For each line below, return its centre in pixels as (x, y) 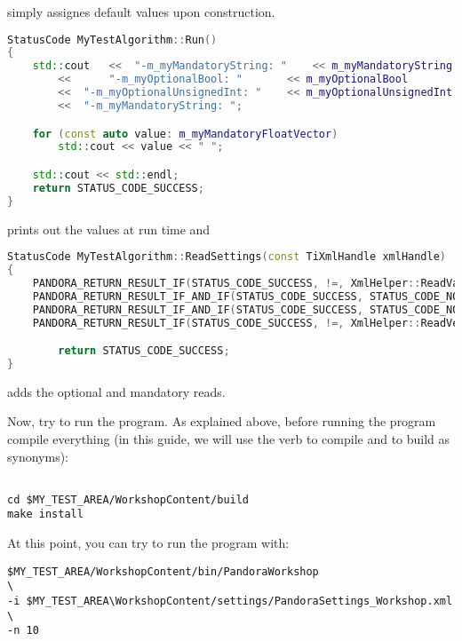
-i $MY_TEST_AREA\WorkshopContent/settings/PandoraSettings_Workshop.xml (230, 601)
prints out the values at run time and (109, 229)
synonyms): (38, 456)
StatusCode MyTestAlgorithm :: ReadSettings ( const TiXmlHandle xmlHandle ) (227, 257)
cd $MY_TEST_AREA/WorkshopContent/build (128, 499)
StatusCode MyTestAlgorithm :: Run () (112, 40)
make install (45, 514)
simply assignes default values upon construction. (141, 12)
